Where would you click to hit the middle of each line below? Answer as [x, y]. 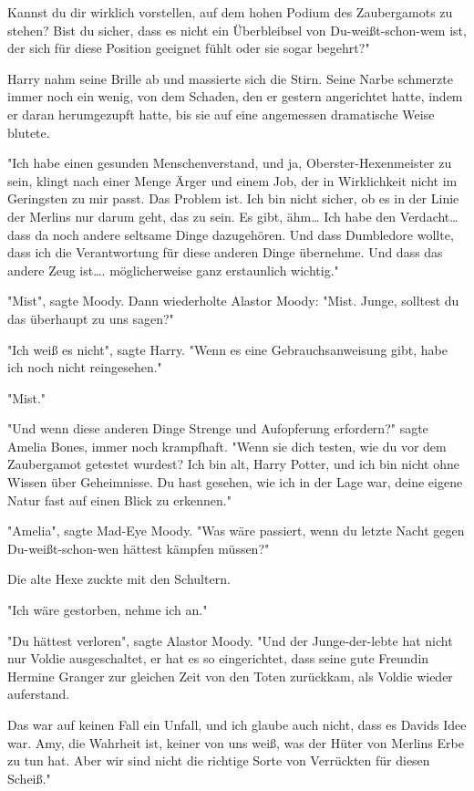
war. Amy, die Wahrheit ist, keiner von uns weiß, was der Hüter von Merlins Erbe [236, 742]
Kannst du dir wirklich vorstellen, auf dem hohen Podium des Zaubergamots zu [230, 12]
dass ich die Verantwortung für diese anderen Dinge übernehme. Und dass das [225, 252]
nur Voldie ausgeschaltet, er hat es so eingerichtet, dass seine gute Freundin [218, 658]
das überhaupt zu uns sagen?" [91, 318]
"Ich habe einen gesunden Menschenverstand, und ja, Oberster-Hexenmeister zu [230, 163]
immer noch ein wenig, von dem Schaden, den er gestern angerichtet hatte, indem [235, 96]
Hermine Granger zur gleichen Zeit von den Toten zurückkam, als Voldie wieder [230, 676]
